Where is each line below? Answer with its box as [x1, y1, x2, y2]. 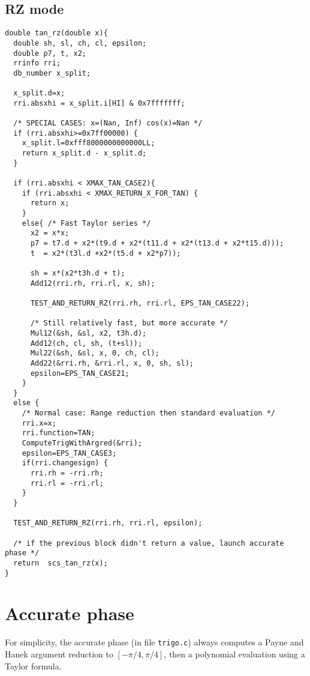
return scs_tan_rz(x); [13, 558, 108, 567]
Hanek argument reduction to [5, 648, 113, 660]
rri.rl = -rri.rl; [30, 478, 104, 487]
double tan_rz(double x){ [5, 29, 108, 38]
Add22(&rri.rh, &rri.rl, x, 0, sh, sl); [30, 358, 194, 367]
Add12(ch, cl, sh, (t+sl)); [30, 339, 143, 348]
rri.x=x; [22, 418, 56, 427]
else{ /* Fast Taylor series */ [22, 219, 151, 228]
